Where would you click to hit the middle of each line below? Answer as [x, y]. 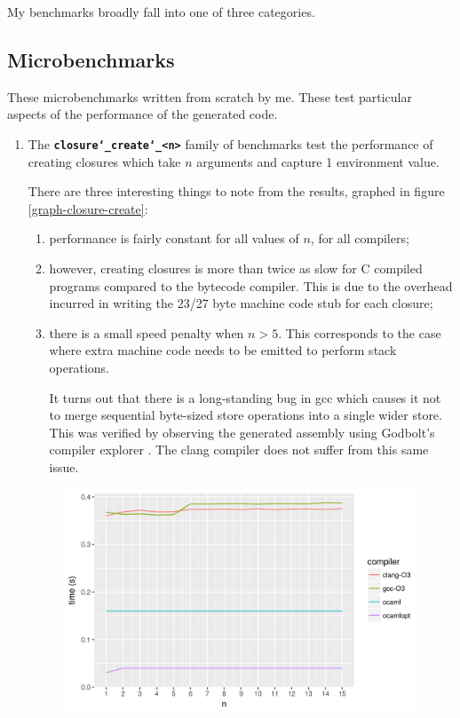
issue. [64, 466]
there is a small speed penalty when [147, 332]
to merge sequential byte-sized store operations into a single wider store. [246, 415]
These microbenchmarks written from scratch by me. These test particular [210, 96]
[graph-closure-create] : [88, 208]
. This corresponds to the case [360, 332]
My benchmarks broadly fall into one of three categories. [161, 12]
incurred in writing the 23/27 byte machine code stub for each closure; [241, 303]
